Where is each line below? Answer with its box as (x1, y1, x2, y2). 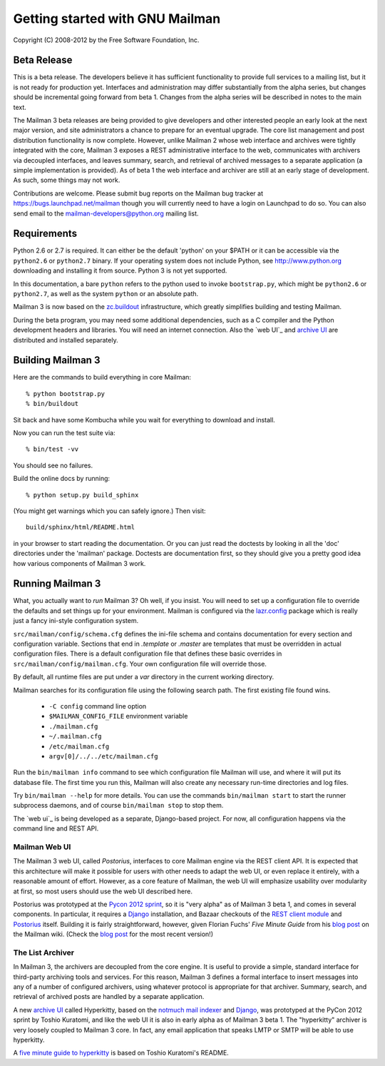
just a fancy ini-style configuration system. (13, 616, 139, 625)
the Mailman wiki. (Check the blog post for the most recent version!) (13, 930, 214, 938)
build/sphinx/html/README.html (26, 523, 135, 532)
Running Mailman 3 (13, 578, 101, 590)
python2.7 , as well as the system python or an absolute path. (13, 290, 199, 298)
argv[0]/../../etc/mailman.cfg (48, 752, 158, 760)
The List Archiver (13, 948, 75, 958)
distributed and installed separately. (13, 335, 118, 344)
